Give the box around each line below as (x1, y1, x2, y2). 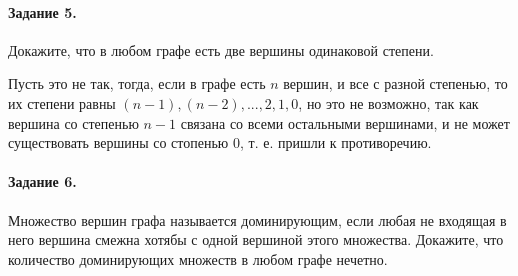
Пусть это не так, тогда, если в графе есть (8, 73, 266, 94)
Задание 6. (8, 171, 77, 192)
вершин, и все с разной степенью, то (283, 73, 508, 94)
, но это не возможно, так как (298, 92, 479, 113)
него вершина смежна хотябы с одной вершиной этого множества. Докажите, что (8, 229, 504, 250)
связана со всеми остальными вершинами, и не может (180, 112, 510, 133)
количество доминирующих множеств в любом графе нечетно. (8, 248, 388, 269)
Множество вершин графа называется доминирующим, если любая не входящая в (8, 209, 507, 230)
